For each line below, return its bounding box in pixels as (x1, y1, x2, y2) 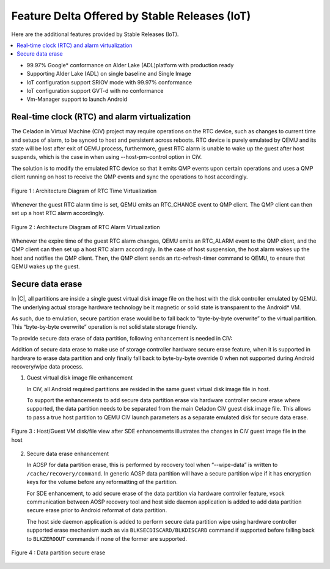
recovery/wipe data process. (11, 362, 84, 370)
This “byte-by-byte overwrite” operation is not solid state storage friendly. (11, 323, 198, 331)
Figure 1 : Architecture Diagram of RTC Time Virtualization (11, 187, 157, 194)
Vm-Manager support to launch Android (26, 95, 128, 103)
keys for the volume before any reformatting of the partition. (26, 479, 178, 486)
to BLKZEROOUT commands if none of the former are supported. (26, 535, 188, 542)
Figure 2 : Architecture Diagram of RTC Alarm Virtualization (11, 223, 160, 230)
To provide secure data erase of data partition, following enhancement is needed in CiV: (11, 334, 233, 342)
